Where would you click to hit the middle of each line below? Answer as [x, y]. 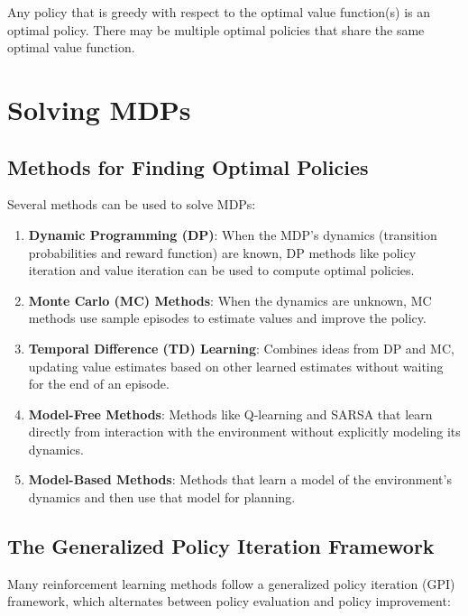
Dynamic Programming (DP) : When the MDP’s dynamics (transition [233, 234]
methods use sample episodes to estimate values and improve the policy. [227, 318]
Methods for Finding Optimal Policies [188, 166]
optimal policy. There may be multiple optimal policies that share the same [216, 29]
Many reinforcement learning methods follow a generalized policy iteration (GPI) [231, 583]
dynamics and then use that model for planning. [162, 497]
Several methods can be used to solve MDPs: [132, 204]
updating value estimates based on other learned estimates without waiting [236, 366]
